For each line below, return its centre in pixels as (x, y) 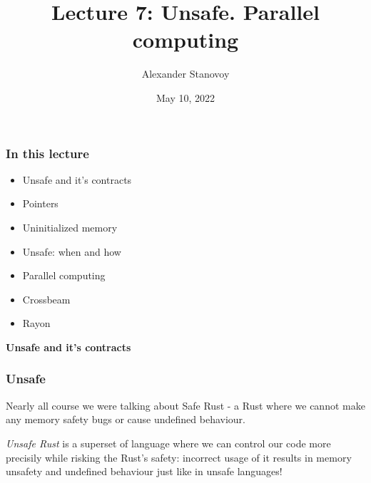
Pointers (40, 203)
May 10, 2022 (185, 97)
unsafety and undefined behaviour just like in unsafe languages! (144, 471)
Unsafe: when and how (72, 251)
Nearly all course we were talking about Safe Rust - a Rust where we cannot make (185, 405)
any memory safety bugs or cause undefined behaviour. (126, 419)
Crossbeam (46, 299)
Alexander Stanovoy (185, 74)
